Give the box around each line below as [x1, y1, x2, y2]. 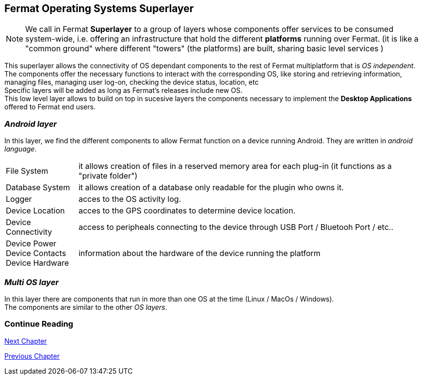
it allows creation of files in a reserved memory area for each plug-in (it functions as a [78, 161, 392, 171]
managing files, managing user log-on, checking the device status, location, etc [4, 78, 259, 87]
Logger [6, 194, 32, 204]
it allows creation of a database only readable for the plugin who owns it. [78, 182, 344, 193]
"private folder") [78, 171, 138, 181]
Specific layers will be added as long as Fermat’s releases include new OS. [4, 86, 243, 95]
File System [6, 166, 49, 176]
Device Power [6, 239, 56, 249]
